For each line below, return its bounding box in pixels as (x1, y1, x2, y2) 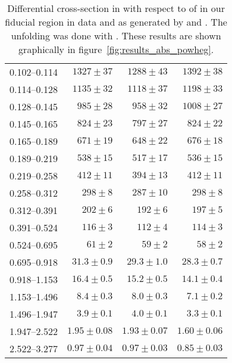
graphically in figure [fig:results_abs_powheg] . (18, 42, 214, 56)
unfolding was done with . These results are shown (11, 29, 221, 42)
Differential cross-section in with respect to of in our (7, 1, 225, 15)
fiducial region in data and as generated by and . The (5, 15, 227, 29)
